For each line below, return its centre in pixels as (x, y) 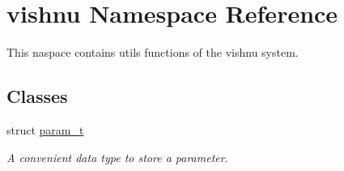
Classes (37, 96)
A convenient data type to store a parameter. (117, 157)
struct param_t (45, 129)
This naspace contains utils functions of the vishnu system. (153, 52)
